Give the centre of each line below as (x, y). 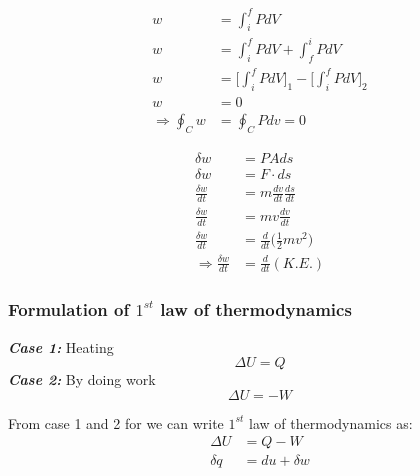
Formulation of (69, 309)
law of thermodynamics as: (331, 422)
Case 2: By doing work (82, 379)
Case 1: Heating (61, 346)
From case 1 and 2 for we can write (116, 422)
